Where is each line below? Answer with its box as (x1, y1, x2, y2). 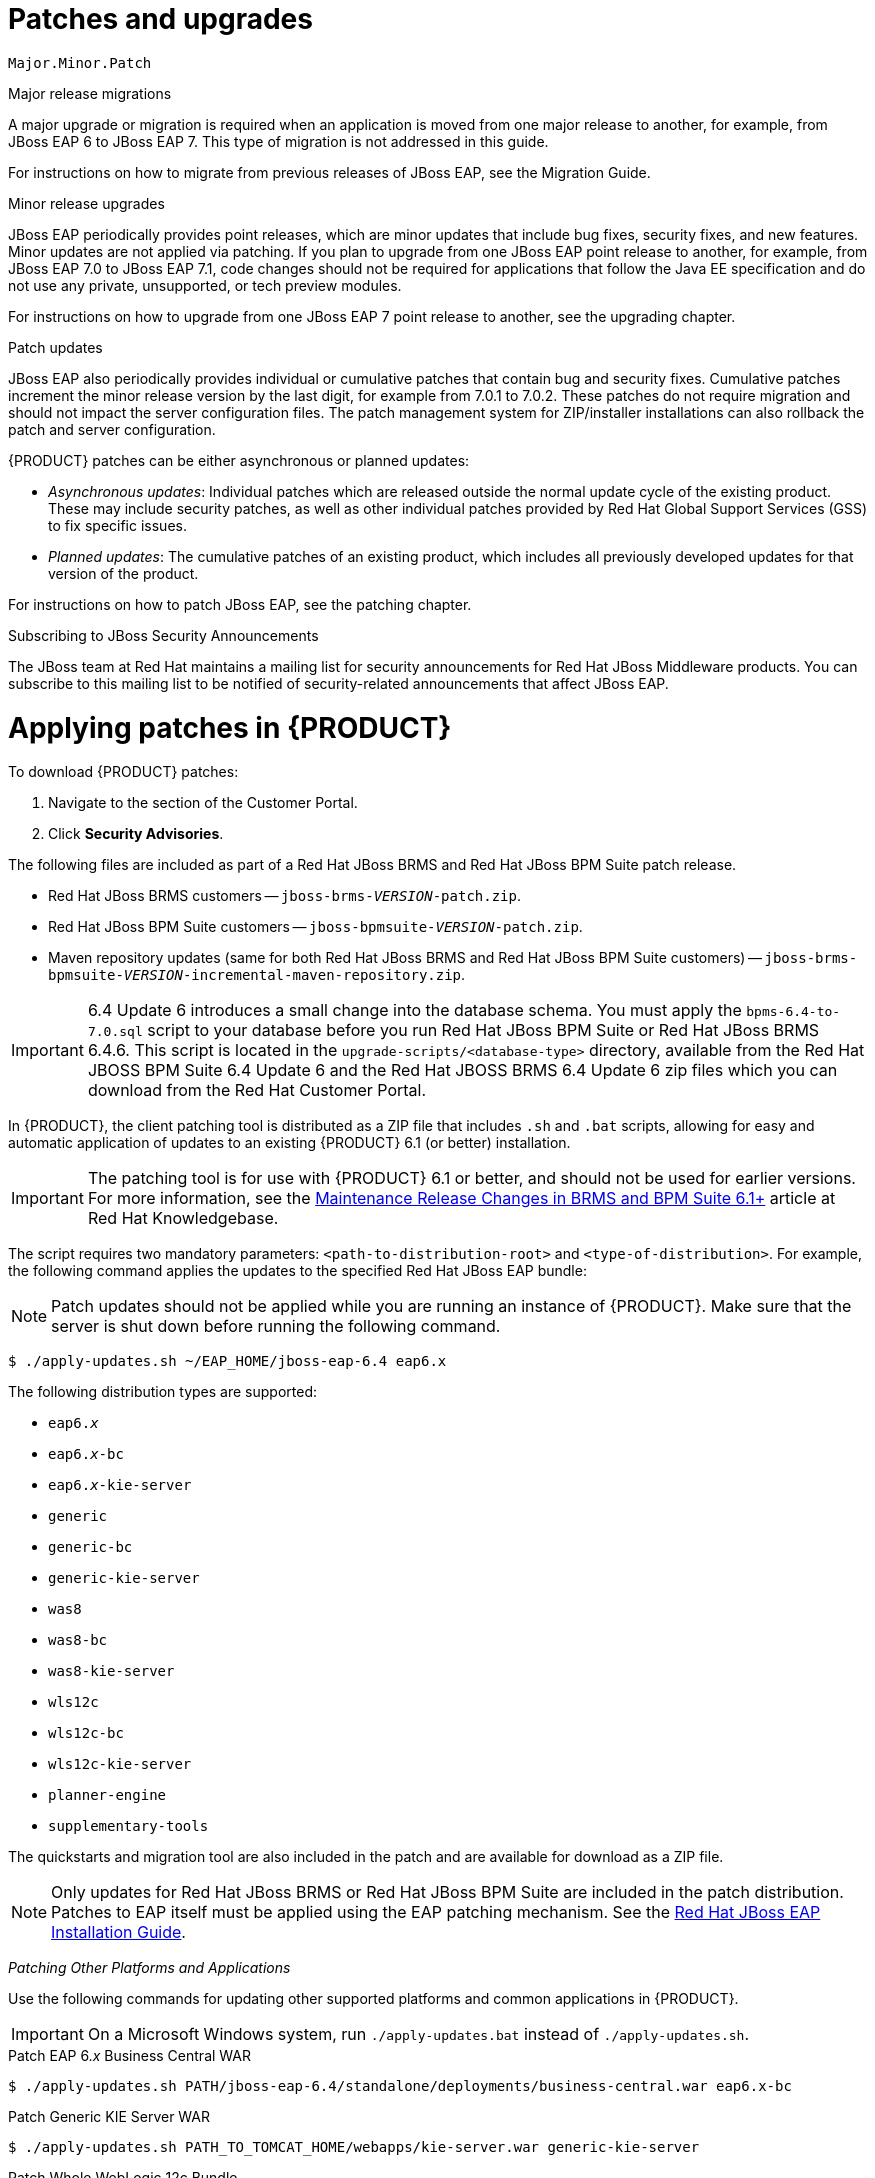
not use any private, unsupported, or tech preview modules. (8, 276, 402, 294)
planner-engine (48, 1787, 167, 1804)
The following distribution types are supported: (8, 1383, 317, 1401)
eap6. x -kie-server (48, 1477, 192, 1494)
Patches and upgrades (8, 2, 313, 36)
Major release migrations (8, 84, 172, 102)
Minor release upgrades (8, 194, 165, 212)
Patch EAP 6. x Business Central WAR (8, 2047, 251, 2065)
